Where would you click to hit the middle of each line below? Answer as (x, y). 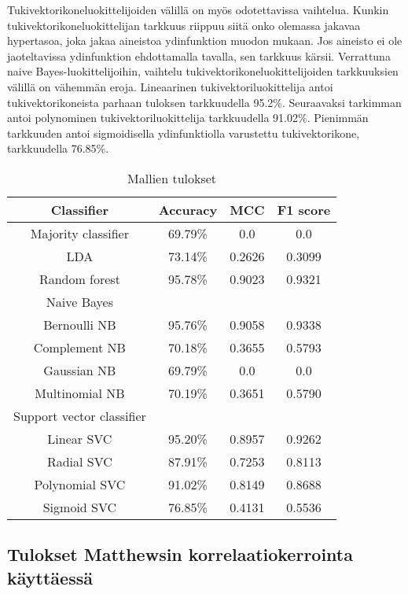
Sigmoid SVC (80, 507)
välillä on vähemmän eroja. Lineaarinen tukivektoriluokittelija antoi (170, 86)
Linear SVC (80, 438)
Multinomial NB (80, 393)
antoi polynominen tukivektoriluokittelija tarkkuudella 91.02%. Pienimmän (188, 118)
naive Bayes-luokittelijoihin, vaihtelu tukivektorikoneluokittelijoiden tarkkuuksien (203, 71)
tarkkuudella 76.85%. (58, 148)
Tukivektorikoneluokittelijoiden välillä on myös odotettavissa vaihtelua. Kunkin (198, 9)
